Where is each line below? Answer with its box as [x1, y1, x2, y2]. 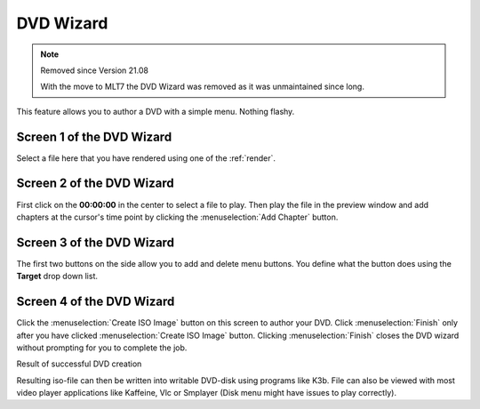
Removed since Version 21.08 [40, 65, 148, 76]
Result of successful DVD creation [16, 358, 142, 369]
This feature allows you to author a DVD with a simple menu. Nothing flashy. [16, 106, 295, 116]
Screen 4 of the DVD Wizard [16, 294, 175, 309]
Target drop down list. [16, 271, 98, 282]
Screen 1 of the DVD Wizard [16, 129, 172, 144]
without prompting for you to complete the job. [16, 342, 188, 353]
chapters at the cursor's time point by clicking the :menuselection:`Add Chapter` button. [16, 212, 339, 222]
